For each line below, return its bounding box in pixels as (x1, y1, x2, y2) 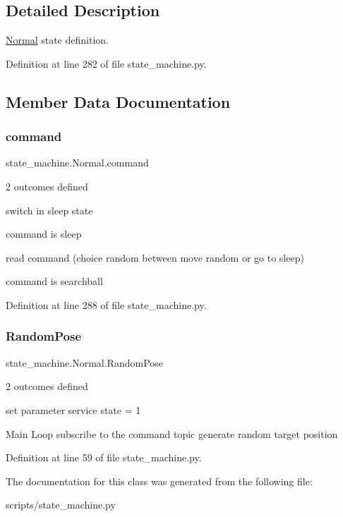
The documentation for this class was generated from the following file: (6, 473, 313, 488)
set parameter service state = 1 (6, 402, 141, 417)
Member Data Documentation (6, 90, 231, 112)
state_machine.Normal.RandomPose (6, 355, 164, 370)
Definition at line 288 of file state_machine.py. (6, 297, 207, 312)
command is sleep (6, 226, 82, 241)
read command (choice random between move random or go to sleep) (6, 250, 304, 264)
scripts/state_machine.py (6, 497, 116, 512)
